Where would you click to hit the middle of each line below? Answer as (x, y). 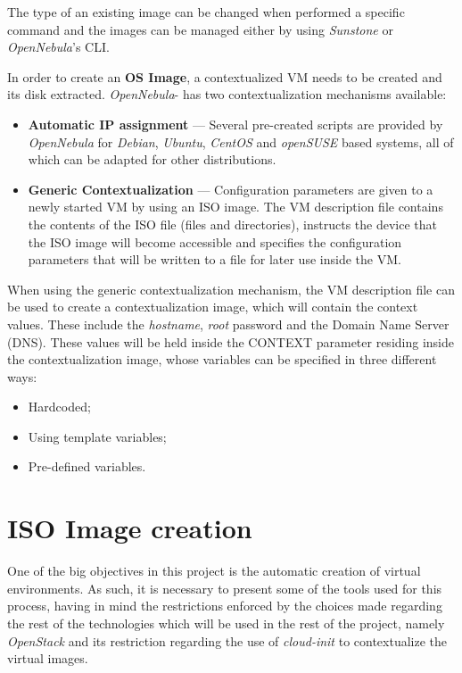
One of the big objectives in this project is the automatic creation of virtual (214, 571)
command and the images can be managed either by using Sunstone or (200, 29)
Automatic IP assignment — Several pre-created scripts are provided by (235, 124)
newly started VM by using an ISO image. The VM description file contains (235, 207)
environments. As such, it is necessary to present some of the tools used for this (225, 588)
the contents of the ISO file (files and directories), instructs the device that (233, 224)
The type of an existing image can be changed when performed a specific (206, 12)
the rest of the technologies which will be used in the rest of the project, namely (226, 623)
